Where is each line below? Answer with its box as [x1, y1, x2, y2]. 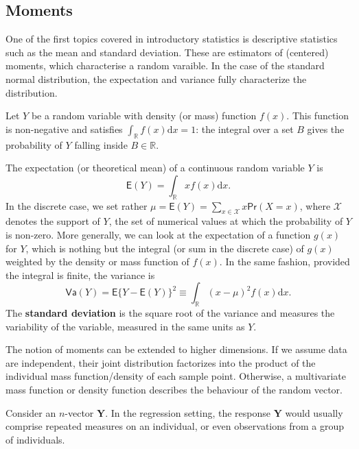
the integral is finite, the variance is [5, 267, 155, 282]
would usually [285, 405, 343, 420]
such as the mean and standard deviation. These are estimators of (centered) [5, 45, 329, 59]
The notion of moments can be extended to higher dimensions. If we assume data [5, 342, 347, 356]
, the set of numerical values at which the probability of [108, 214, 343, 228]
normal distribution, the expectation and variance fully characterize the [5, 71, 307, 86]
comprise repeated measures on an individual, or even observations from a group [5, 419, 344, 433]
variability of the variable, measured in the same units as [5, 319, 245, 333]
